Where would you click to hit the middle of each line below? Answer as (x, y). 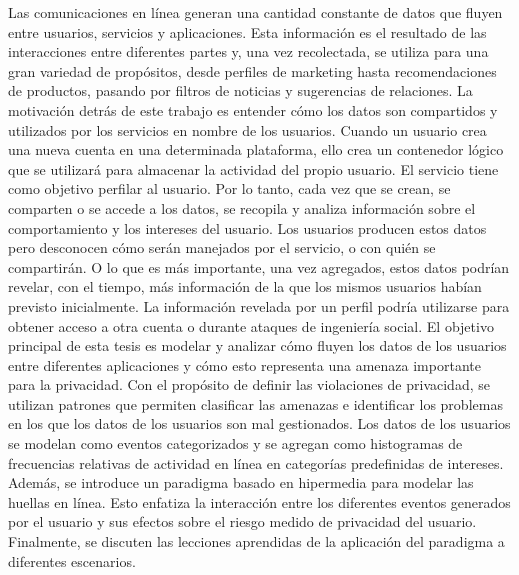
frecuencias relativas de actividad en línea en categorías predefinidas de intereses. (256, 462)
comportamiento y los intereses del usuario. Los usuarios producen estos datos (247, 227)
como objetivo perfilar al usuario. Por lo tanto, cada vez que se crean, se (229, 188)
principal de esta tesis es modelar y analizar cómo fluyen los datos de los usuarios (257, 345)
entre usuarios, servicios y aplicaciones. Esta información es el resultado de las (247, 31)
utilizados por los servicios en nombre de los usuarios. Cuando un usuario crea (247, 129)
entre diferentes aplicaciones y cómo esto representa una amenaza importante (244, 364)
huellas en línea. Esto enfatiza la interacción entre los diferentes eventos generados (259, 501)
